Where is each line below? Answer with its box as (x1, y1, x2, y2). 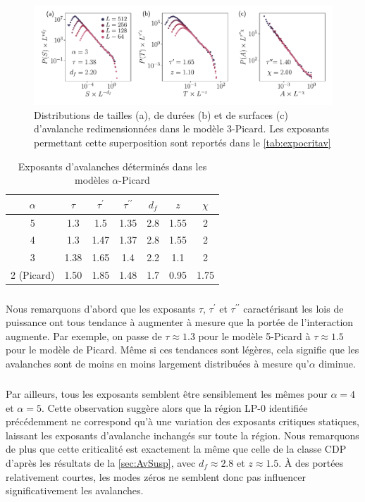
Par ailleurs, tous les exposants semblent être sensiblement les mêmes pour (6, 386, 328, 401)
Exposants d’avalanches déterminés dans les (18, 158, 207, 173)
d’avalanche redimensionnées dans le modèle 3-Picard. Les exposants (34, 121, 329, 136)
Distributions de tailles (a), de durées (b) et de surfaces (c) (34, 107, 288, 122)
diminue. (318, 356, 356, 370)
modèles (75, 172, 109, 187)
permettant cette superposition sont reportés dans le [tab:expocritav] (34, 134, 331, 149)
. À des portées (278, 455, 344, 470)
